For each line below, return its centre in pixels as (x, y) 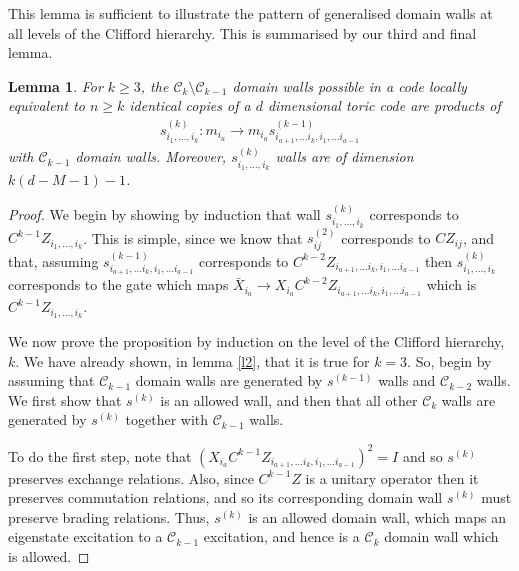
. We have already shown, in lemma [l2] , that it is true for (192, 360)
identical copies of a (190, 105)
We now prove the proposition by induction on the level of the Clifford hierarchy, (256, 341)
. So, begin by (449, 360)
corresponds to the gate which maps (118, 284)
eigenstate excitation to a (85, 536)
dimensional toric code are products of (384, 105)
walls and (407, 380)
